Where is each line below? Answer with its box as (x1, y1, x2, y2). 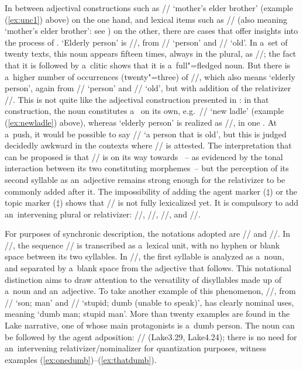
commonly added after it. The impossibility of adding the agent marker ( (5, 185, 267, 197)
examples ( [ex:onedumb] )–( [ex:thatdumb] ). (5, 353, 157, 365)
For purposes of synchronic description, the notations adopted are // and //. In (5, 227, 291, 240)
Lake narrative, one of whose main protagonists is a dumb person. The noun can (5, 319, 295, 331)
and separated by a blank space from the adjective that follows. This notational (5, 262, 292, 274)
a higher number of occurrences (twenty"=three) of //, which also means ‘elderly (5, 70, 295, 82)
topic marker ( (5, 196, 56, 209)
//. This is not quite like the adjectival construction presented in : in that (5, 93, 269, 105)
